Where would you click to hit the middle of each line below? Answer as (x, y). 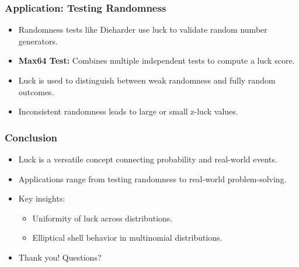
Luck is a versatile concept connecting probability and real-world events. (148, 159)
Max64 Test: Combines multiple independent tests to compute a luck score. (157, 60)
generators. (38, 41)
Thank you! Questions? (60, 257)
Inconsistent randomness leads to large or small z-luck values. (128, 111)
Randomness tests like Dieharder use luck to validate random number (143, 30)
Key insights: (42, 198)
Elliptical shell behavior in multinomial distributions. (127, 237)
